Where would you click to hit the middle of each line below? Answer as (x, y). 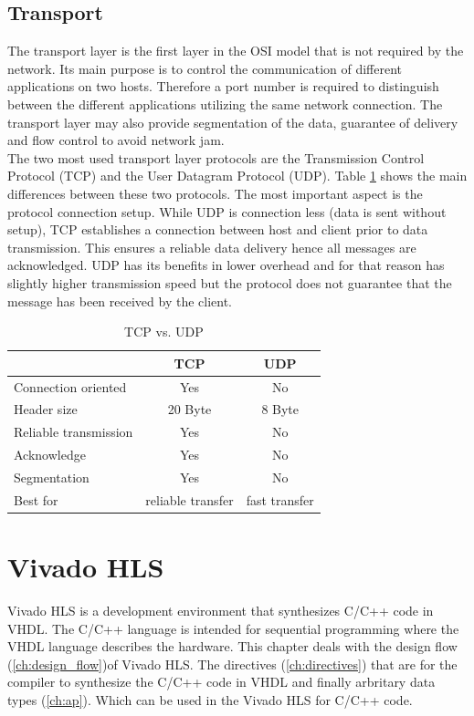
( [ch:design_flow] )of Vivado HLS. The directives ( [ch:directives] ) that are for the (232, 664)
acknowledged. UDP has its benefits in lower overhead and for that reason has (226, 265)
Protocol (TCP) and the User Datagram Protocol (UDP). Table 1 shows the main (237, 176)
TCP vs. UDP (164, 332)
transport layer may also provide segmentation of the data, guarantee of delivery (233, 122)
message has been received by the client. (120, 301)
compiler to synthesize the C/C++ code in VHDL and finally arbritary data (221, 682)
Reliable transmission (74, 432)
